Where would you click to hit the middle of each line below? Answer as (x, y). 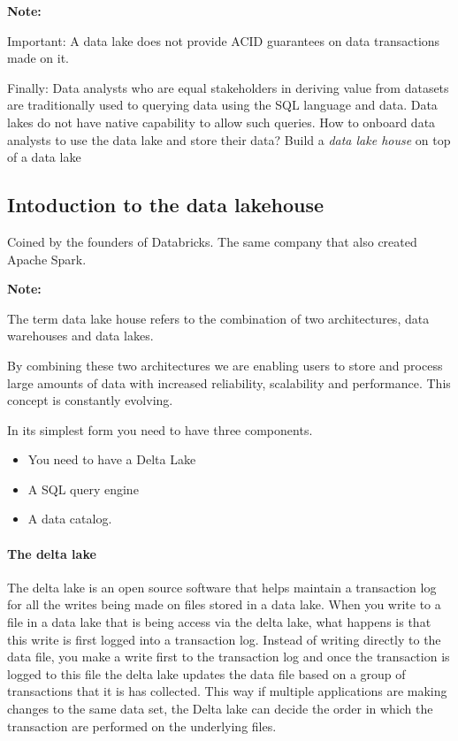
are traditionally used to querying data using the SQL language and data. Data (222, 105)
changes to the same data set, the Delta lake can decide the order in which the (220, 709)
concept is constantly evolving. (90, 400)
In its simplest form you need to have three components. (160, 429)
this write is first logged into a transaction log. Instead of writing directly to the (224, 639)
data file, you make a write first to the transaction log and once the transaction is (229, 657)
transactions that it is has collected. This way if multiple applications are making (227, 691)
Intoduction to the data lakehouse (166, 205)
